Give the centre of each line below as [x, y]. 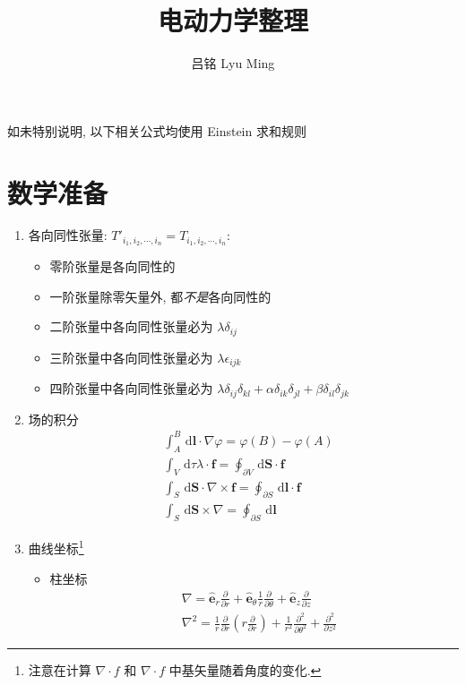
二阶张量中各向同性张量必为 [131, 326]
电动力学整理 [233, 20]
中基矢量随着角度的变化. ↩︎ [245, 670]
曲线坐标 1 [56, 547]
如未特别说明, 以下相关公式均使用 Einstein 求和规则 [157, 130]
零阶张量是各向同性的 [112, 266]
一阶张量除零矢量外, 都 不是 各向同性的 [160, 296]
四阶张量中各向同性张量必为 [131, 388]
